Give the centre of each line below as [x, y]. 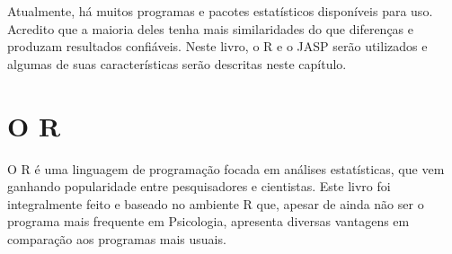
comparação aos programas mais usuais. [117, 238]
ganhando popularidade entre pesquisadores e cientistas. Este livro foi [199, 186]
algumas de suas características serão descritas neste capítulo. [177, 63]
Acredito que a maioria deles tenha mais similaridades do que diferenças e [211, 28]
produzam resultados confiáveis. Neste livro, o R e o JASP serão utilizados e [217, 46]
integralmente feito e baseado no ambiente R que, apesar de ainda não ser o [216, 203]
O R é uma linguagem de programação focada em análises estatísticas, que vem [226, 168]
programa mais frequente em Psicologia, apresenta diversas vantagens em [208, 221]
